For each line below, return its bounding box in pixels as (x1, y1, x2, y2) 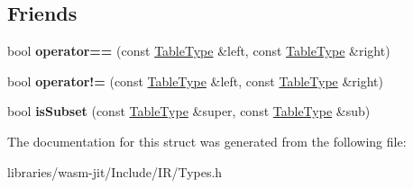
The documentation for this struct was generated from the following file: (7, 131, 407, 150)
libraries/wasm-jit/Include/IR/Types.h (7, 162, 223, 181)
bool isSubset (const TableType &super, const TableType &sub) (7, 102, 371, 121)
